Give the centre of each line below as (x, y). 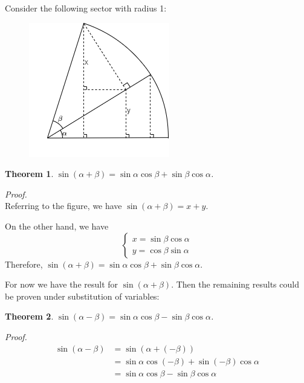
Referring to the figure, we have (63, 206)
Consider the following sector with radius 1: (86, 8)
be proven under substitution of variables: (82, 296)
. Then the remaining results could (235, 284)
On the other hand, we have (57, 226)
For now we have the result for (62, 284)
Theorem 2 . (29, 316)
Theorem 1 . (29, 174)
